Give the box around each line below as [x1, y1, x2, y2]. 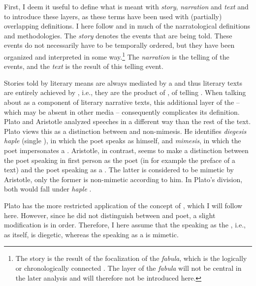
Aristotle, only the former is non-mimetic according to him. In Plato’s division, [4, 174, 243, 184]
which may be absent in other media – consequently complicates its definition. [4, 106, 240, 117]
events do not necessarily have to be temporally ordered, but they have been [4, 40, 235, 50]
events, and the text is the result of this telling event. [4, 61, 163, 71]
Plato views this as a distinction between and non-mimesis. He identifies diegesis [4, 126, 247, 136]
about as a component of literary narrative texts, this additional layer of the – [4, 97, 240, 107]
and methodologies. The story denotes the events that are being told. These [4, 30, 232, 40]
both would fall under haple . [4, 184, 92, 194]
